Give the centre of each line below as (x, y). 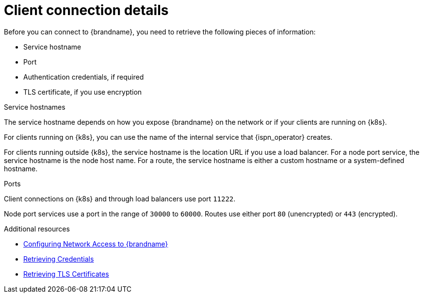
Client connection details (86, 10)
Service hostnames (35, 107)
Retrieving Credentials (59, 259)
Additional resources (37, 229)
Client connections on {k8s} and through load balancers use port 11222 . (120, 198)
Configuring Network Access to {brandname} (96, 244)
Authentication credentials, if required (84, 77)
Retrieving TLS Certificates (66, 274)
